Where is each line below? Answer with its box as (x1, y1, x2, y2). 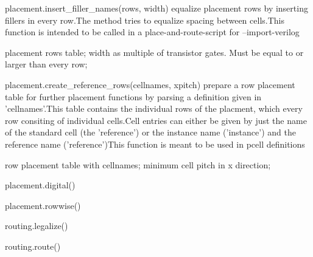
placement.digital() (5, 179, 76, 191)
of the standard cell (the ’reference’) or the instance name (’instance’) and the (5, 126, 296, 139)
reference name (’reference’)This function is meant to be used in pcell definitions (5, 137, 305, 150)
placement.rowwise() (5, 199, 81, 211)
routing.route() (5, 239, 61, 252)
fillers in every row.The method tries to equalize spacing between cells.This (5, 13, 284, 26)
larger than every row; (5, 58, 88, 70)
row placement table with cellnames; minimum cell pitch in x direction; (5, 158, 271, 171)
